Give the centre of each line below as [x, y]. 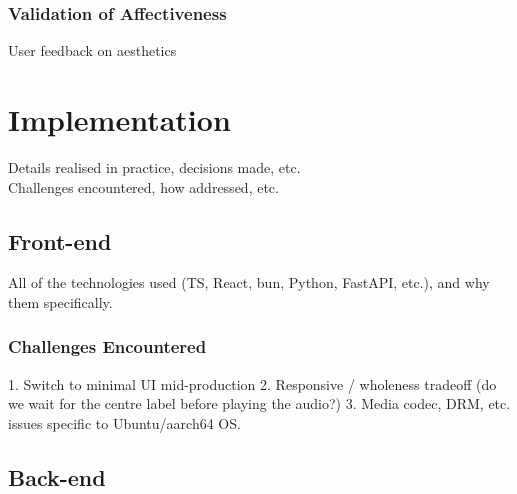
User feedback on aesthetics [92, 50]
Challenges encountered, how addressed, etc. [143, 186]
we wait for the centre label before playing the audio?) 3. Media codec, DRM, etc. [259, 403]
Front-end [60, 240]
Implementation [119, 119]
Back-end [57, 476]
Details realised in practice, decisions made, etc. [154, 166]
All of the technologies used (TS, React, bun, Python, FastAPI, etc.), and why [249, 282]
